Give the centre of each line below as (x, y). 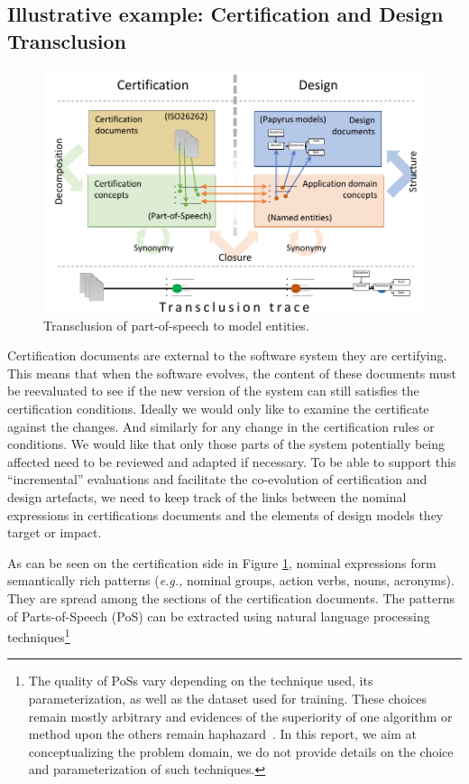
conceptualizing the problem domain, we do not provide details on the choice (241, 751)
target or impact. (55, 532)
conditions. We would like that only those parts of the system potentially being (226, 444)
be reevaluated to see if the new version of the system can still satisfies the (213, 391)
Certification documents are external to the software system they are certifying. (227, 355)
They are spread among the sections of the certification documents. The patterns (231, 597)
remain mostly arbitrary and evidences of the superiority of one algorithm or (240, 716)
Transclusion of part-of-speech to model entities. (176, 325)
